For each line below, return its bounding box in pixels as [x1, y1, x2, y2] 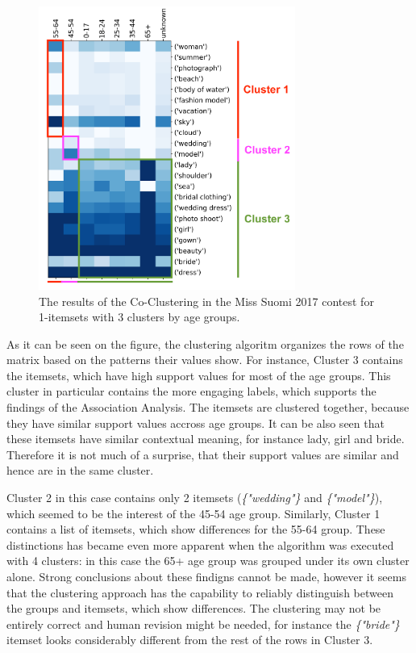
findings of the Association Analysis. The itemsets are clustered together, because [6, 399, 410, 416]
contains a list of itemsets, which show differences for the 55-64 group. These [6, 521, 385, 538]
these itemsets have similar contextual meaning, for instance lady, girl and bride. [6, 430, 405, 447]
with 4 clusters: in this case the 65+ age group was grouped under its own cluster [6, 552, 410, 569]
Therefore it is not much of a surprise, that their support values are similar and [6, 446, 399, 463]
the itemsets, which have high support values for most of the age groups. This [6, 366, 391, 383]
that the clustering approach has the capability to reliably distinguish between [6, 584, 393, 601]
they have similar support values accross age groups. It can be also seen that [6, 414, 385, 431]
